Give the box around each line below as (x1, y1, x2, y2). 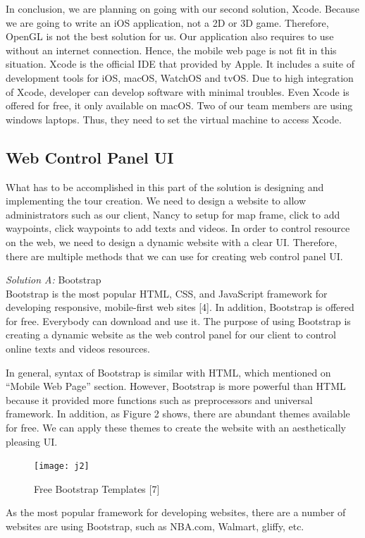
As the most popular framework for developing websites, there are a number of (6, 505, 346, 520)
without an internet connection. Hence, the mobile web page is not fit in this (6, 42, 337, 57)
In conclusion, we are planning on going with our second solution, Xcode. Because (6, 1, 359, 16)
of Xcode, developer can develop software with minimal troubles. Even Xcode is (6, 84, 349, 99)
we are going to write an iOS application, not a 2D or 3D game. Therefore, (6, 15, 329, 30)
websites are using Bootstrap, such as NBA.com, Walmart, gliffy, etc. (6, 519, 304, 534)
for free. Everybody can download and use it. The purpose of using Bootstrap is (6, 313, 351, 328)
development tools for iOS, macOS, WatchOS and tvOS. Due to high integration (6, 70, 354, 85)
